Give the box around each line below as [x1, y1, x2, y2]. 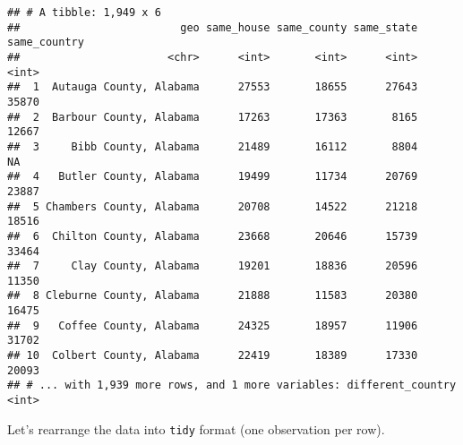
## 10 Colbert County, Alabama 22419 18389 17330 [7, 349, 418, 363]
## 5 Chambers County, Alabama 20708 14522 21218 [7, 200, 418, 213]
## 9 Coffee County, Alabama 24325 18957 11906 [7, 319, 418, 332]
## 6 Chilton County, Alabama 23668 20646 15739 [7, 229, 418, 243]
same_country [7, 36, 84, 49]
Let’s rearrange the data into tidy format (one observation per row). [7, 419, 385, 438]
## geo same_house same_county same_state [7, 21, 418, 34]
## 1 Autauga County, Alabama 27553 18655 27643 [7, 81, 418, 94]
